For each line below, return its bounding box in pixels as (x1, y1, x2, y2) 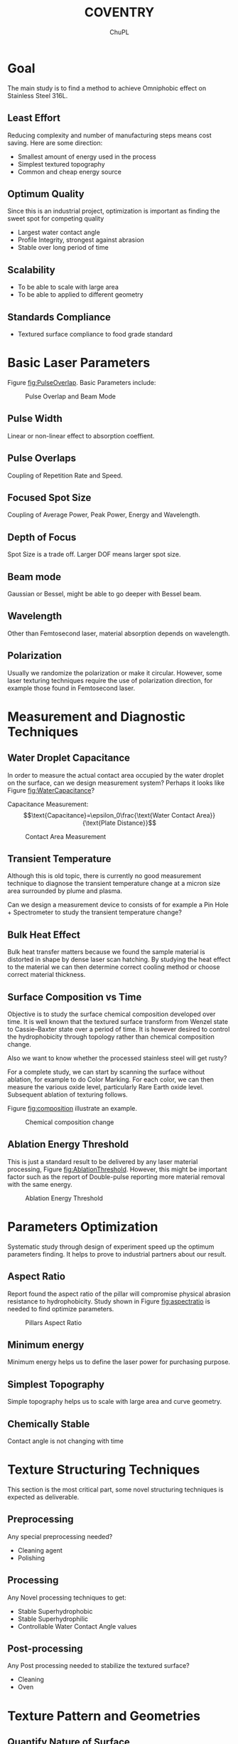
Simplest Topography (7, 1378, 105, 1390)
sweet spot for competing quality (7, 214, 104, 223)
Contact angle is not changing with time (7, 1437, 124, 1445)
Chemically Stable (7, 1417, 90, 1430)
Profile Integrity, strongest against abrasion (17, 236, 144, 244)
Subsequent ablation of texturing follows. (7, 1090, 128, 1099)
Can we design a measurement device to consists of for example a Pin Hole (7, 901, 229, 909)
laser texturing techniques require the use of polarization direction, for (7, 676, 213, 685)
